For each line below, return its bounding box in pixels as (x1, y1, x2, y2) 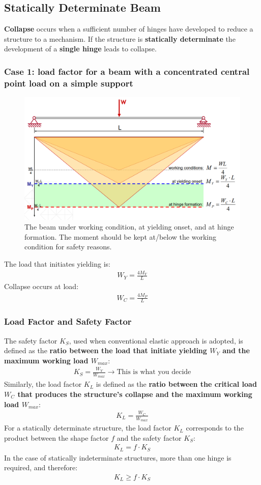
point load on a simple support (4, 76, 133, 89)
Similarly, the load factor (4, 379, 82, 389)
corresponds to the (186, 422, 244, 433)
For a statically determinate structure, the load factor (4, 422, 171, 433)
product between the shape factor (4, 432, 109, 443)
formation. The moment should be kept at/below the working (24, 231, 216, 242)
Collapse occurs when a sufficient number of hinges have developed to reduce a (4, 23, 253, 34)
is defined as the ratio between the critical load (96, 379, 257, 389)
